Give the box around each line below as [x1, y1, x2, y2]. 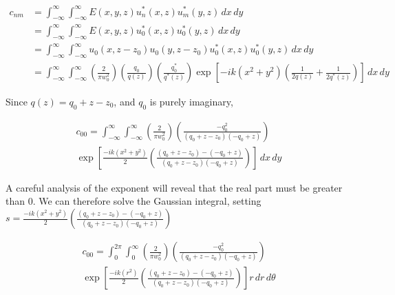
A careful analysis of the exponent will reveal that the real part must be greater [6, 180, 343, 194]
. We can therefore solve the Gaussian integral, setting [32, 194, 261, 208]
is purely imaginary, [149, 94, 233, 109]
